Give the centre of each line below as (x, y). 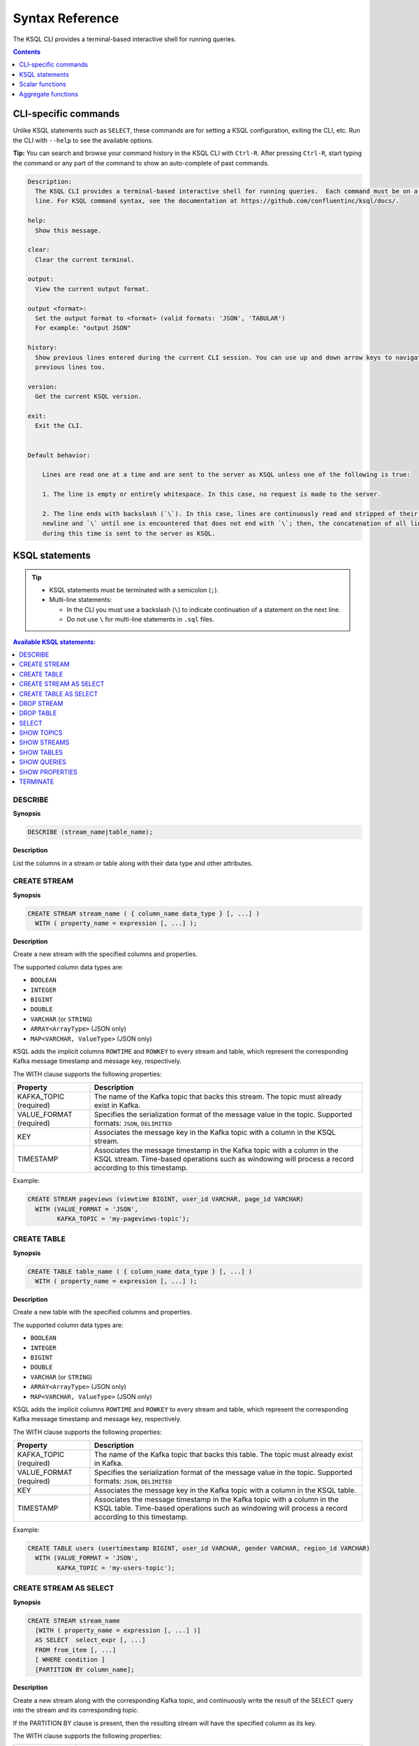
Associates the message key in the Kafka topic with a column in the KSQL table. (226, 1490)
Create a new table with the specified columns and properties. (102, 1312)
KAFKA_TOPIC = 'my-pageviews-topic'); (123, 1218)
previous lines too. (70, 367)
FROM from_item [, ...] (76, 1650)
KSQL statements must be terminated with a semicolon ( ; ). (134, 590)
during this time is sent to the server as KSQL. (129, 533)
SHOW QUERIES (43, 762)
